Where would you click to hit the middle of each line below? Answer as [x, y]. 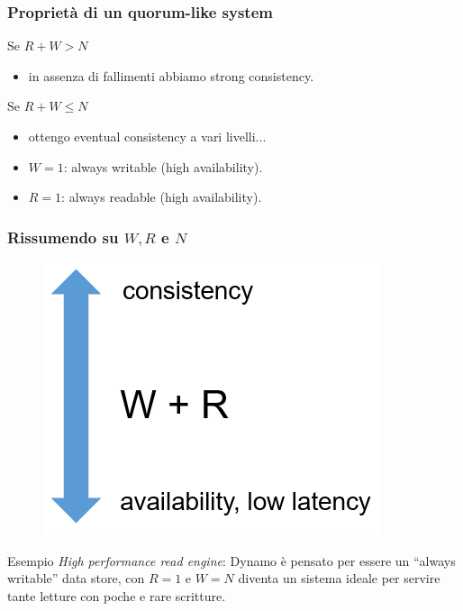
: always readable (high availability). [162, 197]
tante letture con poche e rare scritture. [117, 595]
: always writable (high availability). [163, 166]
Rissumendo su [63, 237]
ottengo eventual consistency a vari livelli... [147, 136]
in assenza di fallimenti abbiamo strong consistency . [171, 75]
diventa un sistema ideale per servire [339, 578]
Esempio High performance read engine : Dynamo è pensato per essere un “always [231, 560]
